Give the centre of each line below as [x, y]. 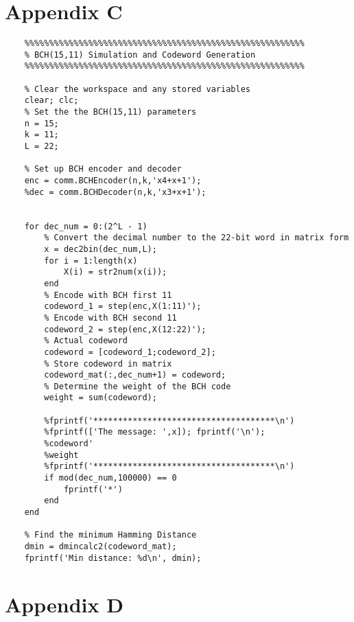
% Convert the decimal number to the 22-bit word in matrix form [197, 238]
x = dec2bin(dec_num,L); [101, 249]
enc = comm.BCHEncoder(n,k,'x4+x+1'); [113, 181]
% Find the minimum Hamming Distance [110, 535]
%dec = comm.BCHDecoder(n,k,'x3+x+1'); [115, 192]
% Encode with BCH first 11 [108, 295]
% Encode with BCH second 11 [110, 318]
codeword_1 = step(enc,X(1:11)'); [123, 307]
